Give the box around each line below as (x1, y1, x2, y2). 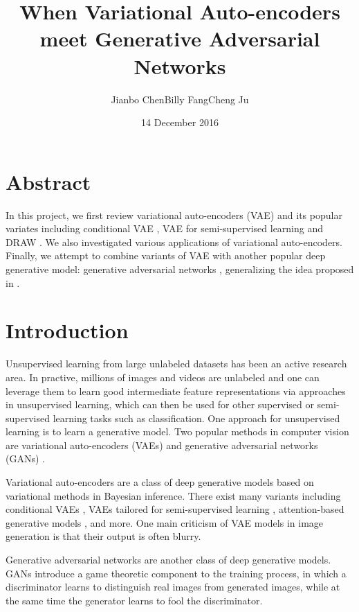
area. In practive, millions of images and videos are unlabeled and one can (6, 369, 320, 384)
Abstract (6, 167, 91, 195)
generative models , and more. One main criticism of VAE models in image (6, 515, 324, 530)
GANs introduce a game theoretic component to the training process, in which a (6, 566, 347, 580)
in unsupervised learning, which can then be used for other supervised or (6, 397, 314, 412)
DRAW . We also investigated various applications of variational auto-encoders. (6, 234, 343, 249)
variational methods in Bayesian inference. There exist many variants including (6, 488, 341, 502)
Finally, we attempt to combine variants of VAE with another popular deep (6, 248, 326, 263)
